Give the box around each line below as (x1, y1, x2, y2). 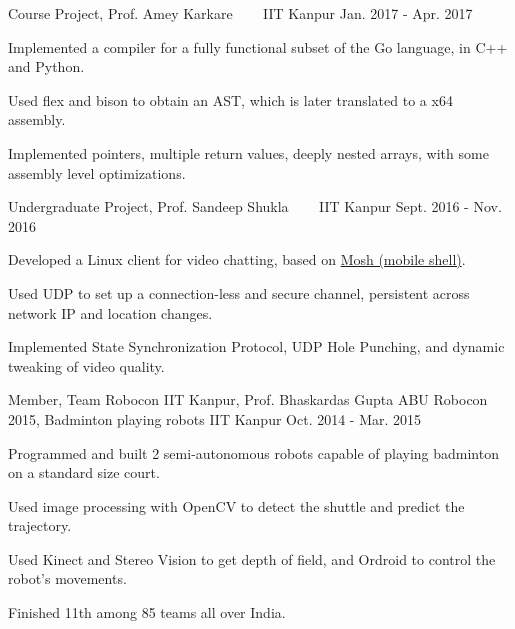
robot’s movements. (8, 568, 127, 589)
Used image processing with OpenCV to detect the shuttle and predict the (8, 495, 465, 516)
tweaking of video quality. (8, 355, 165, 376)
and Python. (8, 56, 85, 77)
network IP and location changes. (8, 302, 213, 323)
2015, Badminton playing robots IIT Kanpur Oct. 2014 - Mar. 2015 (8, 408, 422, 429)
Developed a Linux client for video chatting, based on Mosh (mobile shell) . (8, 249, 466, 270)
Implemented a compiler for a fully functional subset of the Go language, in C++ (8, 36, 508, 57)
